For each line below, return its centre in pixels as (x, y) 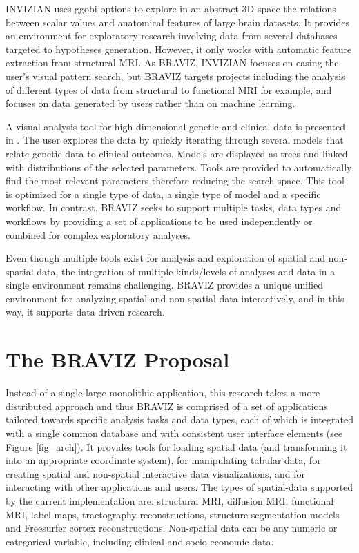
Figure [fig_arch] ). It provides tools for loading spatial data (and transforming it (176, 446)
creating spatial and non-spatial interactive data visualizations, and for (156, 473)
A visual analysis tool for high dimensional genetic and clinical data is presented (176, 126)
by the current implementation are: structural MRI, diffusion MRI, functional (170, 500)
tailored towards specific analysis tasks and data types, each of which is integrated (179, 419)
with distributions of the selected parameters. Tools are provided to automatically (179, 167)
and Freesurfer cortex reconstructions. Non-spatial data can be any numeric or (172, 528)
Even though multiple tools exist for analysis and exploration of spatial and (166, 258)
